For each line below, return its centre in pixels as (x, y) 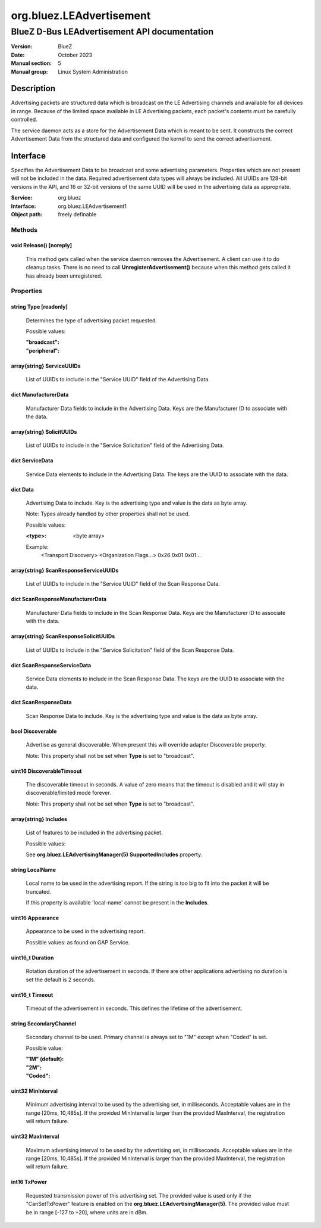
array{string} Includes (39, 819)
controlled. (24, 120)
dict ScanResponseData (41, 702)
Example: (37, 547)
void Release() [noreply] (42, 245)
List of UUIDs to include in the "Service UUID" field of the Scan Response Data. (123, 584)
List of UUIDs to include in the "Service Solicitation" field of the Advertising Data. (125, 445)
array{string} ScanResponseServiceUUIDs (65, 571)
